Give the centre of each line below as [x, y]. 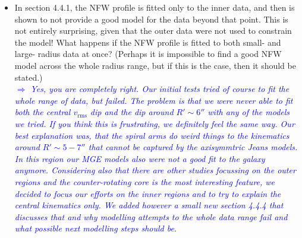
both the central [43, 112]
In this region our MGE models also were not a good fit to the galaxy [140, 158]
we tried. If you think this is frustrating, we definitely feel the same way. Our [155, 123]
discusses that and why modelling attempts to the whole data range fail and [151, 216]
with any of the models [249, 112]
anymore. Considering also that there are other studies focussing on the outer [155, 170]
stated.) [29, 77]
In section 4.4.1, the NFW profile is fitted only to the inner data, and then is [155, 7]
